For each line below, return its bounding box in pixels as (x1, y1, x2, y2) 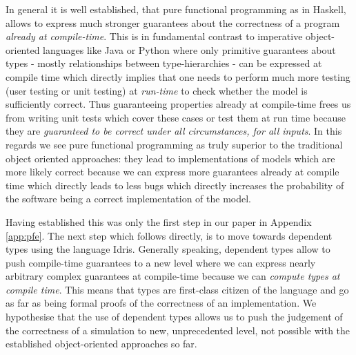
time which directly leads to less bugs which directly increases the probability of (6, 177, 344, 192)
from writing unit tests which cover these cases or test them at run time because (6, 110, 346, 124)
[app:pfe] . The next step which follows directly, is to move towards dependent (6, 228, 333, 242)
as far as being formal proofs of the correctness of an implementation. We (6, 296, 317, 310)
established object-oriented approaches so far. (6, 336, 197, 351)
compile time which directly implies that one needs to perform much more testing (6, 69, 350, 84)
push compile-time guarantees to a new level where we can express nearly (6, 255, 316, 269)
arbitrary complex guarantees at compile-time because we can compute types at (6, 269, 340, 283)
